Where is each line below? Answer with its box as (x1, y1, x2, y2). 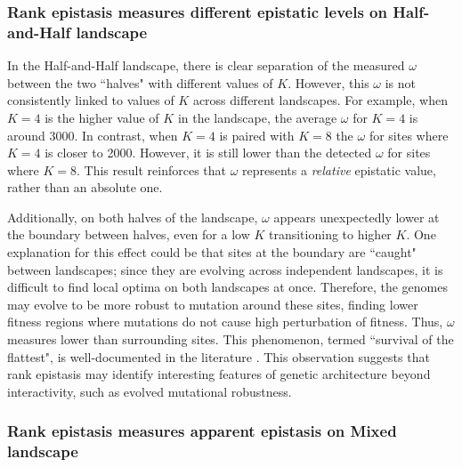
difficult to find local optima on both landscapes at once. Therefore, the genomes (7, 278, 448, 296)
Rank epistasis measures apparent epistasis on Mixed (7, 420, 397, 442)
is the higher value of (45, 108, 159, 126)
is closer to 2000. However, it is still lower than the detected (45, 143, 372, 162)
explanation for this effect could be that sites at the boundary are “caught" (7, 243, 417, 262)
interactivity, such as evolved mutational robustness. (7, 382, 292, 400)
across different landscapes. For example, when (192, 91, 448, 109)
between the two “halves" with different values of (7, 73, 273, 92)
